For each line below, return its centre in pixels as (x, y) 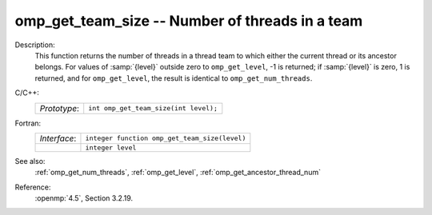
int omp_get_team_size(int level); (153, 108)
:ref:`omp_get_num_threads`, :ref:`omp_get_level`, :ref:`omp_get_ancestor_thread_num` (178, 173)
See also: (30, 161)
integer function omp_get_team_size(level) (166, 139)
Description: (35, 45)
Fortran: (28, 123)
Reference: (33, 187)
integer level (111, 147)
